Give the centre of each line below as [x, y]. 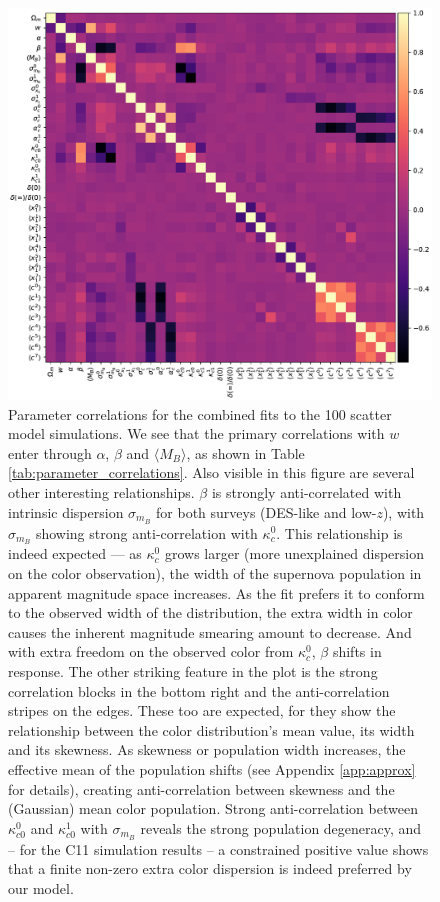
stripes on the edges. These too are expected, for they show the [202, 710]
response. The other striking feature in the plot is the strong [193, 670]
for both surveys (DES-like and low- [266, 511]
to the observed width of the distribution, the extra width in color [210, 612]
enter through [50, 452]
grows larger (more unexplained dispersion [294, 553]
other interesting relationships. [101, 492]
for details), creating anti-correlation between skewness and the [201, 788]
